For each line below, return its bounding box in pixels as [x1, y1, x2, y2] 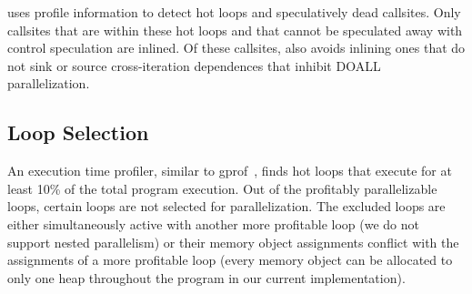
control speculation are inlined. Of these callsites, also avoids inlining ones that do [7, 38, 466, 57]
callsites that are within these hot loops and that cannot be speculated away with [7, 20, 463, 39]
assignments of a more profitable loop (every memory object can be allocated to [7, 250, 453, 269]
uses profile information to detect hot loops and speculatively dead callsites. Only [7, 3, 461, 21]
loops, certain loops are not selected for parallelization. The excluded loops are [7, 197, 446, 216]
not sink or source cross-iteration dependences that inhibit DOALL [7, 56, 381, 75]
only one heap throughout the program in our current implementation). [7, 268, 406, 287]
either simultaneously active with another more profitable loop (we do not [7, 214, 419, 233]
